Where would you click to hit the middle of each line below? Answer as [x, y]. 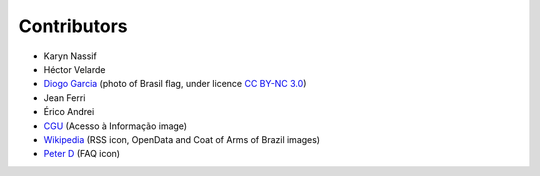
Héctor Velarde [74, 69]
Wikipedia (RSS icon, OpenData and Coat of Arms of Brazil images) [181, 139]
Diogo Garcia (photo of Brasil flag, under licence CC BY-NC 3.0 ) [175, 84]
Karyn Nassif [70, 56]
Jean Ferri [64, 97]
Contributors [73, 26]
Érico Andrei [69, 112]
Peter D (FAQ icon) [81, 154]
